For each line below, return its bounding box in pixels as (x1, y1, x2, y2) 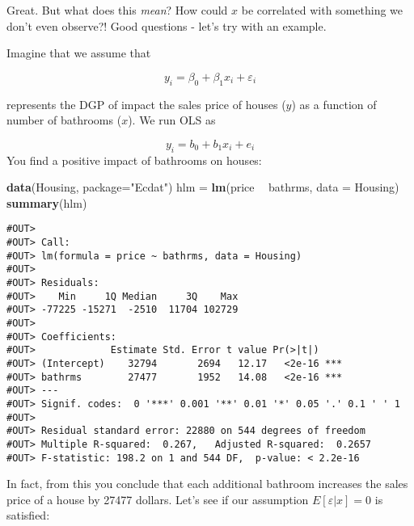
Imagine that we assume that (6, 44, 151, 61)
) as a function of (291, 95, 377, 112)
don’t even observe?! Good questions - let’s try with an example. (6, 17, 327, 34)
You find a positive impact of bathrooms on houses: (6, 151, 262, 168)
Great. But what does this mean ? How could (6, 2, 228, 18)
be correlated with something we (241, 2, 403, 18)
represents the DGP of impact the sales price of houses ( (6, 95, 286, 112)
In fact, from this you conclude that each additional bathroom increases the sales (6, 475, 408, 492)
